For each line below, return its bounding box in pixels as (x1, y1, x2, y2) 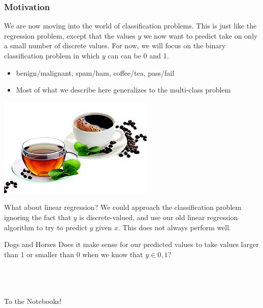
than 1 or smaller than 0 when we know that (4, 249, 143, 259)
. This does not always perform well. (118, 222, 231, 232)
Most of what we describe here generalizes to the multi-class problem (16, 84, 231, 95)
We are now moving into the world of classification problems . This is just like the (4, 20, 257, 31)
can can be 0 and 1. (108, 50, 169, 60)
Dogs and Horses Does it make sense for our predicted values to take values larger (4, 239, 259, 250)
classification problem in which (4, 50, 100, 60)
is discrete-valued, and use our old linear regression (79, 211, 238, 222)
